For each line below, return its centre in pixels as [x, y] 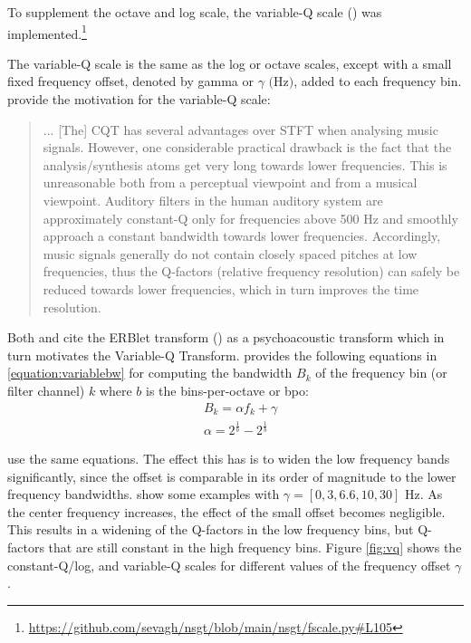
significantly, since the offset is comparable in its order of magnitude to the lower [232, 476]
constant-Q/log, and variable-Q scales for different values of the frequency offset [229, 565]
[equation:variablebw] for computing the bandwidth [150, 373]
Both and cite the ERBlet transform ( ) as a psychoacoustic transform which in [226, 337]
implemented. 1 [47, 32]
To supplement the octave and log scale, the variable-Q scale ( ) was [195, 12]
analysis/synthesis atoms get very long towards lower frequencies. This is [245, 164]
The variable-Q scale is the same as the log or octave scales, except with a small [230, 63]
